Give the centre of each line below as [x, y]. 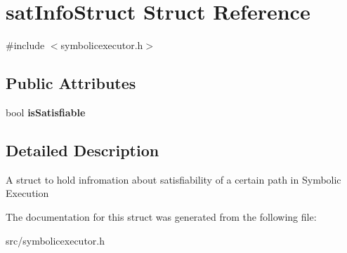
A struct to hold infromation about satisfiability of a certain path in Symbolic [173, 179]
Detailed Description [83, 150]
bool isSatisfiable [46, 112]
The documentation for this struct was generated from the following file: [161, 216]
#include [25, 45]
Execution [27, 193]
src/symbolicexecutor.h [55, 240]
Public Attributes [71, 83]
